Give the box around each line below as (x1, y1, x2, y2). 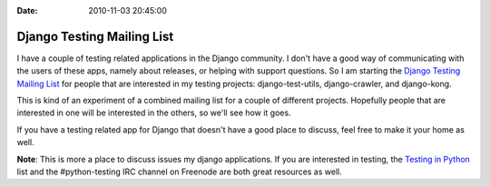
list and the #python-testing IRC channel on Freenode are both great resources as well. (16, 166, 342, 177)
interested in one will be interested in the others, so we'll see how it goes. (16, 107, 291, 118)
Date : (16, 5, 38, 15)
